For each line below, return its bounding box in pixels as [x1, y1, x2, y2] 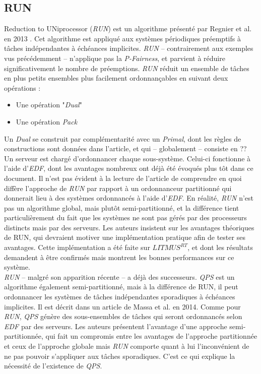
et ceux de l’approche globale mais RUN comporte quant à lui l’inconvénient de [4, 341, 249, 351]
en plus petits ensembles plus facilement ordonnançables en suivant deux [4, 73, 228, 83]
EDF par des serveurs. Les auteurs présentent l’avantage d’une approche [4, 321, 227, 331]
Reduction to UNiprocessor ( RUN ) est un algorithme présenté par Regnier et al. [4, 23, 252, 34]
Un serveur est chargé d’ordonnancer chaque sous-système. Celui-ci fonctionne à [4, 153, 251, 163]
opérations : [4, 82, 41, 93]
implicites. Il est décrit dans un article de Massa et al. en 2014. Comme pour [4, 301, 241, 311]
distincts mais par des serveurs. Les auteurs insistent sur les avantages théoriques [4, 222, 254, 232]
